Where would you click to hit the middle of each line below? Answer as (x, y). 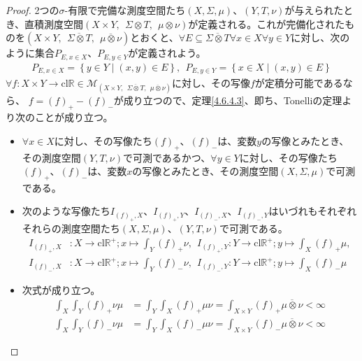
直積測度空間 (54, 23)
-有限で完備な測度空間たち (125, 10)
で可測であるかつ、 (167, 157)
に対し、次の (320, 37)
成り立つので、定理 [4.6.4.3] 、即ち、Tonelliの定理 (233, 100)
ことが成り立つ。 (74, 117)
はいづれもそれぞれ (313, 211)
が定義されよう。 (167, 53)
